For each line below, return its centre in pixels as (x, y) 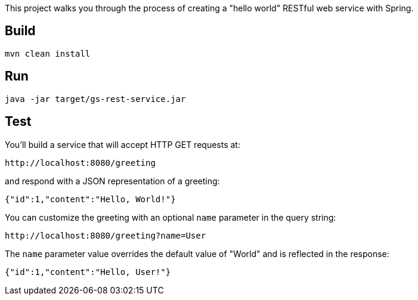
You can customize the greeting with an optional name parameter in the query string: (171, 217)
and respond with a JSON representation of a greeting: (112, 181)
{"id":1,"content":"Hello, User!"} (88, 272)
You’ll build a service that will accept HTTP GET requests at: (123, 144)
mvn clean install (48, 53)
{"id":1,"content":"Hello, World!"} (90, 199)
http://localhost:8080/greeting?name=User (106, 235)
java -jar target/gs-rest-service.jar (95, 99)
